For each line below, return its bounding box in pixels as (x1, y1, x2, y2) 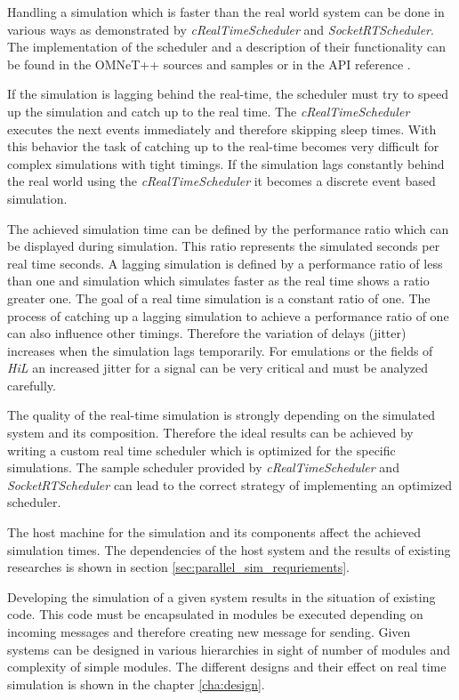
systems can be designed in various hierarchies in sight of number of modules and (7, 640, 451, 658)
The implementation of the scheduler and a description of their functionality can (7, 37, 447, 56)
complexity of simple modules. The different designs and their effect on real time (7, 657, 447, 676)
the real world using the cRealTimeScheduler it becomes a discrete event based (7, 172, 436, 190)
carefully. (7, 375, 56, 394)
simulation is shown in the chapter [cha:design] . (7, 674, 265, 693)
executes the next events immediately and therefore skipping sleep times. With (7, 119, 437, 138)
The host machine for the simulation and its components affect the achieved (7, 523, 422, 542)
